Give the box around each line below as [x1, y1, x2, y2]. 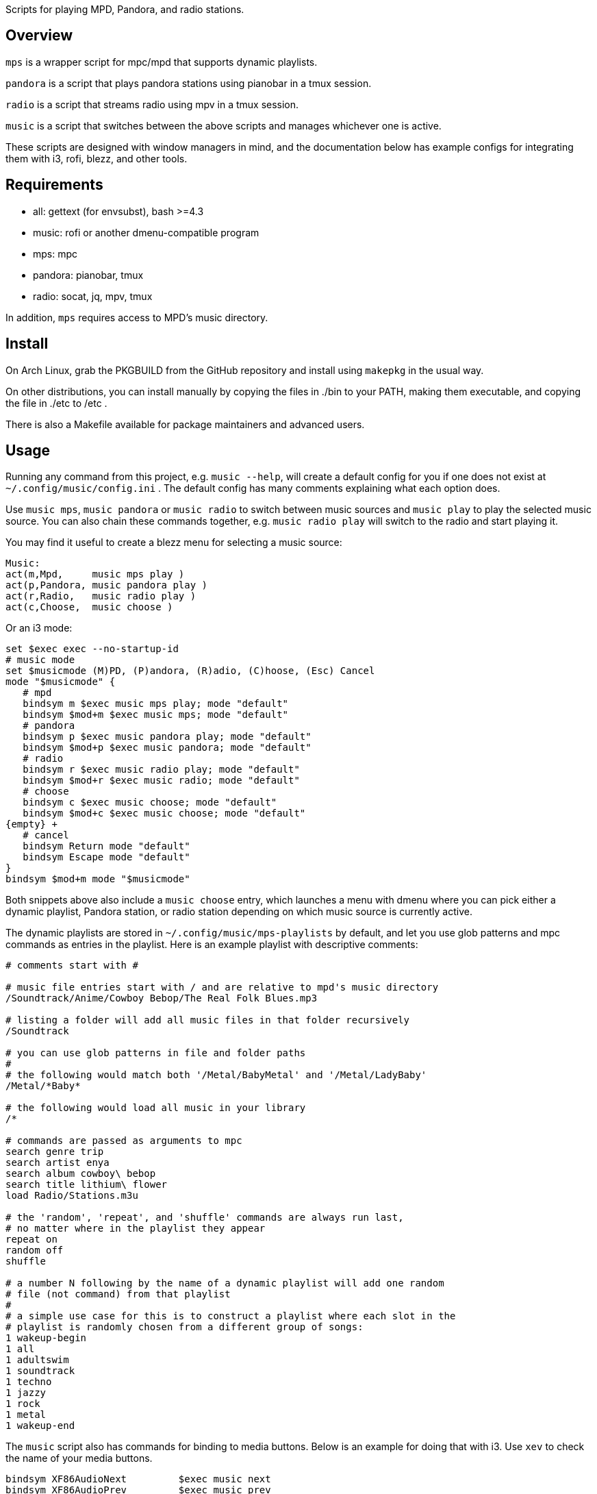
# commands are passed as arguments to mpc [5, 1135, 242, 1147]
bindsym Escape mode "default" [23, 851, 190, 863]
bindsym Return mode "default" [23, 841, 190, 852]
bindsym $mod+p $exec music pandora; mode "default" [23, 742, 312, 754]
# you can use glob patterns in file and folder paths [5, 1047, 306, 1059]
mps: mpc [33, 247, 78, 260]
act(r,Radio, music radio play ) [5, 590, 196, 602]
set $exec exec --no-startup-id [5, 643, 179, 655]
